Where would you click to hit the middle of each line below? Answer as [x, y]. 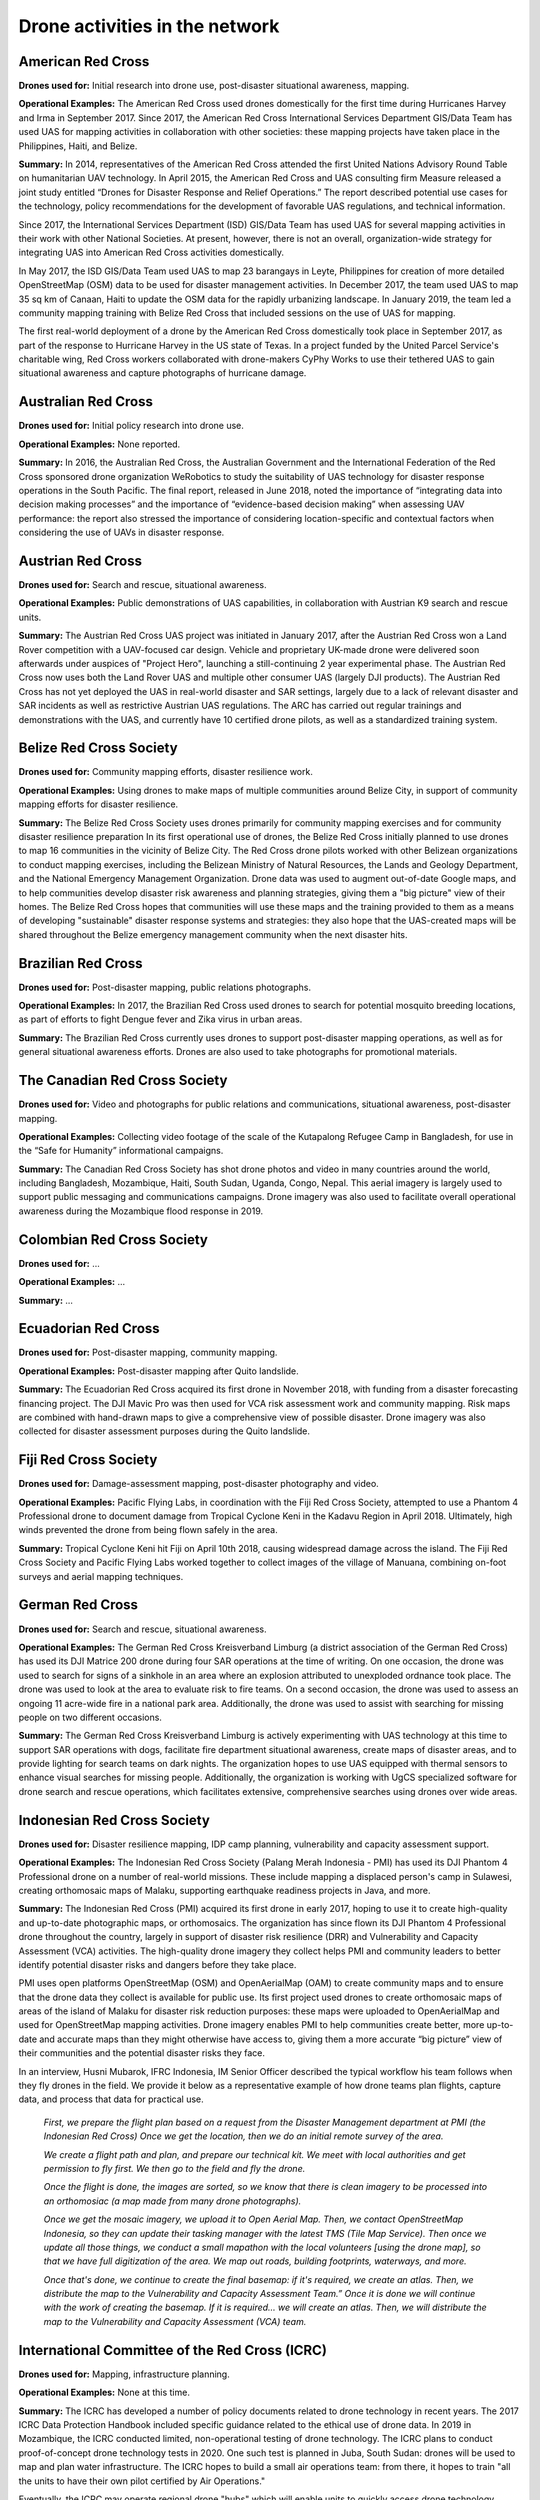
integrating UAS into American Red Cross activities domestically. [151, 252]
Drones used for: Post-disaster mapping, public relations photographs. [165, 987]
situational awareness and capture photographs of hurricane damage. [162, 373]
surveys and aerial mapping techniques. [101, 1576]
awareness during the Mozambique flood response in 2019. [141, 1211]
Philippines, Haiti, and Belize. [78, 146]
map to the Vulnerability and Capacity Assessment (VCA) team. [175, 2321]
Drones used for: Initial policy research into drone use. [131, 426]
